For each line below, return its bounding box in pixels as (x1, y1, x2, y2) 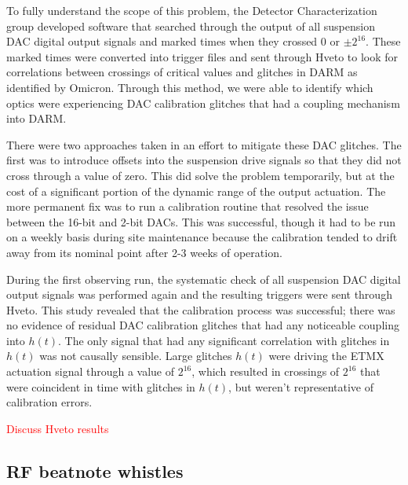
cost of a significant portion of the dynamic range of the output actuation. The (6, 182, 386, 199)
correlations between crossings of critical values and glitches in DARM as (6, 64, 358, 80)
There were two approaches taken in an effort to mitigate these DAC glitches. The (6, 136, 402, 152)
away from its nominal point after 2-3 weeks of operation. (6, 244, 282, 260)
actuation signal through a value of (6, 363, 175, 380)
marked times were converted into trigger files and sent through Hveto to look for (6, 48, 399, 64)
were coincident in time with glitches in (6, 378, 195, 395)
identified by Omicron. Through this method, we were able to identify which (6, 79, 373, 95)
